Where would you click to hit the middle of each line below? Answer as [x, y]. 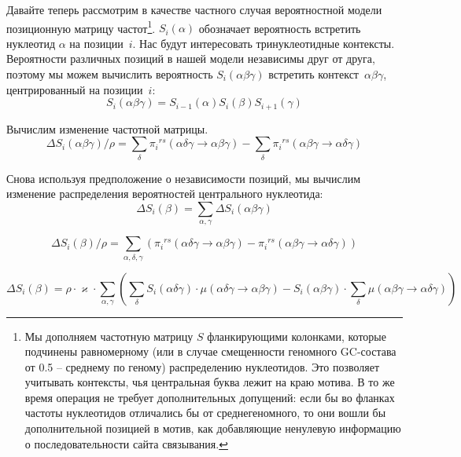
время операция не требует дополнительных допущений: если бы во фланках [210, 397]
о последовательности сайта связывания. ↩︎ [126, 443]
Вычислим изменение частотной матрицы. [107, 128]
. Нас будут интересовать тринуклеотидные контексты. [264, 43]
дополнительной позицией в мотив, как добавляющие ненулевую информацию [213, 428]
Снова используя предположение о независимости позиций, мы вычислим [184, 178]
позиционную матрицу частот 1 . [81, 27]
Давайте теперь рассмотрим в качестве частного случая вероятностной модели [194, 9]
